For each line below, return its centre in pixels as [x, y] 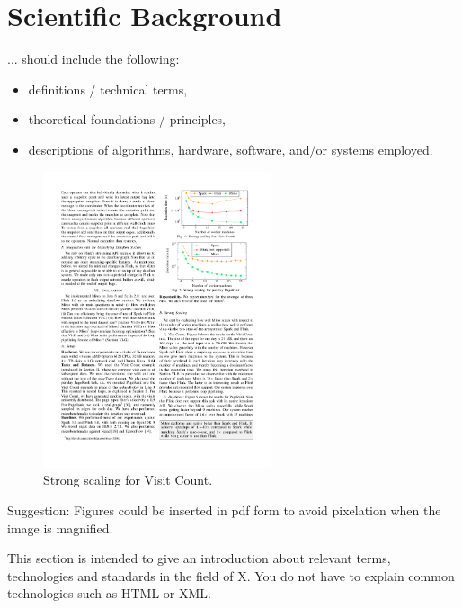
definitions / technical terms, [108, 89]
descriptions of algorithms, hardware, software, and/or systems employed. [231, 149]
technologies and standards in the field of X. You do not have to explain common [231, 575]
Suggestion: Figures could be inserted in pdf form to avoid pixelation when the [224, 510]
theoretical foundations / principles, [127, 119]
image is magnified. [60, 528]
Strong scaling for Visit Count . [128, 480]
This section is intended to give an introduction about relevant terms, [199, 558]
